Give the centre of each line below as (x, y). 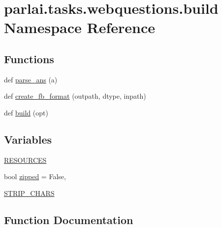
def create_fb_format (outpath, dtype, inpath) (75, 96)
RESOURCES (25, 160)
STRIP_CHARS (29, 193)
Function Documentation (69, 219)
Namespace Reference (79, 27)
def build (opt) (26, 112)
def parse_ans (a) (31, 79)
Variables (28, 139)
